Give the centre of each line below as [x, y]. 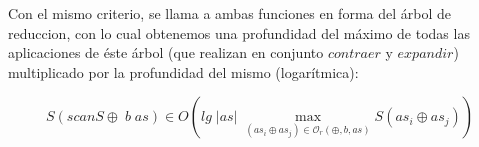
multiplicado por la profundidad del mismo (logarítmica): [183, 71]
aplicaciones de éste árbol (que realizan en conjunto [166, 52]
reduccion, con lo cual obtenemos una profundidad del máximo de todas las [239, 32]
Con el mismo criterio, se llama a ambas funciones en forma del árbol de [229, 13]
